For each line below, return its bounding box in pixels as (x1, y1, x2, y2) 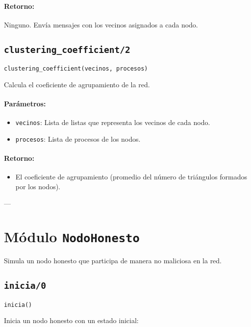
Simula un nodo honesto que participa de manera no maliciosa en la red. (4, 255, 222, 266)
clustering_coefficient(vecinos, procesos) (4, 65, 148, 73)
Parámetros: (4, 99, 46, 109)
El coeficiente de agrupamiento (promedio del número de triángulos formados (15, 172, 248, 182)
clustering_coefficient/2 (4, 44, 130, 55)
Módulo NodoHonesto (4, 226, 140, 247)
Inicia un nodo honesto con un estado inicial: (4, 315, 139, 326)
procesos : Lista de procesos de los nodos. (15, 133, 141, 144)
